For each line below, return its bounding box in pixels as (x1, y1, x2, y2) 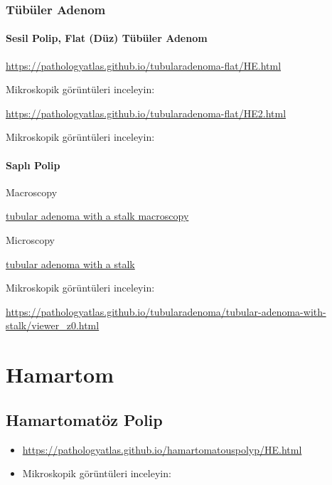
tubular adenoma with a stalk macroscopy (6, 208, 189, 223)
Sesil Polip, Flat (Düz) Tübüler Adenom (6, 31, 208, 46)
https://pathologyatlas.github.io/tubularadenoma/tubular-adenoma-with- (6, 304, 326, 319)
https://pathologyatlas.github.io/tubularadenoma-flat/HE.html (6, 58, 282, 73)
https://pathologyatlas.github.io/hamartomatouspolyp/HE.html (22, 442, 302, 457)
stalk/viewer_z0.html (6, 318, 100, 333)
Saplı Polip (6, 157, 60, 172)
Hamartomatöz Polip (6, 408, 163, 430)
